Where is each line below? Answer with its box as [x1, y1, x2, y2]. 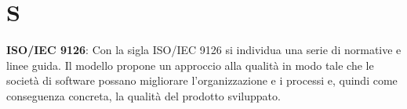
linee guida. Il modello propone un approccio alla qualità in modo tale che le [6, 56, 374, 73]
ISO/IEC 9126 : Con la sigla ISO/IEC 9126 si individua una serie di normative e [6, 42, 402, 58]
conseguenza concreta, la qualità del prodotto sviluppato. [6, 87, 281, 104]
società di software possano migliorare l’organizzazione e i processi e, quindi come [6, 72, 398, 89]
